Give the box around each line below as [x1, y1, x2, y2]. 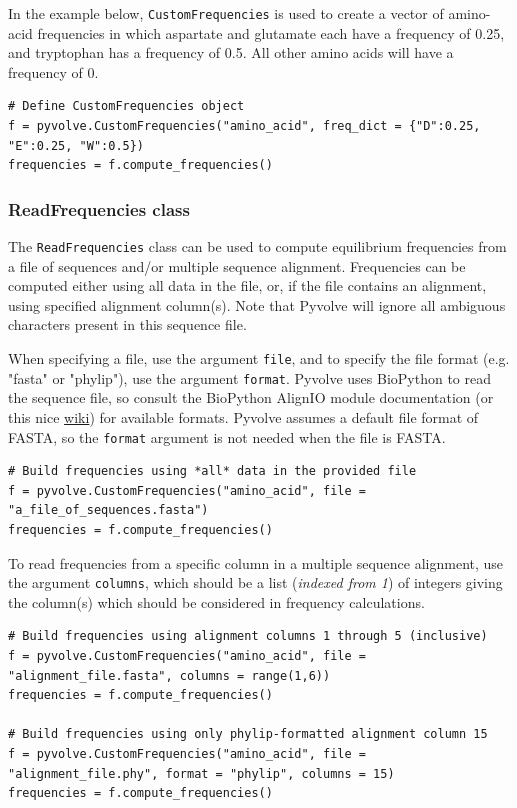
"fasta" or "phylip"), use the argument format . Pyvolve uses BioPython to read [8, 367, 491, 388]
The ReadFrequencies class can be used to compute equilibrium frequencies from [8, 236, 507, 257]
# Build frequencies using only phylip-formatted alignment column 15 [8, 727, 488, 742]
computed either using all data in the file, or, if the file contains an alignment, [8, 275, 487, 296]
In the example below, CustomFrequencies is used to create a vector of [8, 3, 444, 23]
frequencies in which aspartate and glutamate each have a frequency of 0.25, [37, 22, 505, 43]
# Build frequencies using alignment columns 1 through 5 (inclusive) [8, 629, 488, 644]
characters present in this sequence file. [8, 314, 247, 335]
